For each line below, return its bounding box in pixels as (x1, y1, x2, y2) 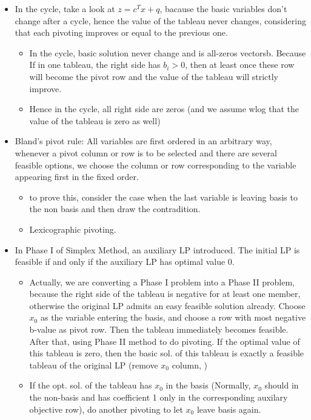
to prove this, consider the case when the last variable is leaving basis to (29, 190, 298, 203)
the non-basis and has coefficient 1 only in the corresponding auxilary (29, 391, 288, 404)
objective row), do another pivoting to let (29, 402, 183, 415)
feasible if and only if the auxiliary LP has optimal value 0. (15, 255, 235, 268)
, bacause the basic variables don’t (159, 2, 287, 15)
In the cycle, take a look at (15, 2, 115, 15)
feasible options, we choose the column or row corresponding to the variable (15, 158, 296, 171)
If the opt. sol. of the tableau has (29, 379, 152, 392)
